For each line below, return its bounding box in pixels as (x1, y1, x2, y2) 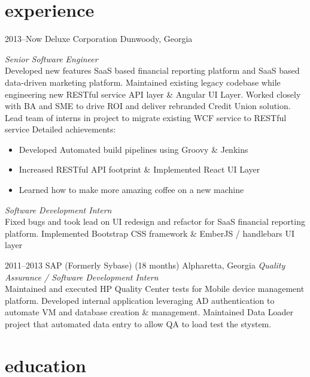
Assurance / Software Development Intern (5, 270, 159, 283)
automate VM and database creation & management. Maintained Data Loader (5, 306, 293, 318)
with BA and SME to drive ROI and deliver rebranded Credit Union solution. (5, 99, 291, 112)
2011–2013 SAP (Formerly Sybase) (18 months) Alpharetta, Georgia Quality (5, 259, 285, 272)
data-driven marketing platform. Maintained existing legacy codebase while (5, 76, 281, 88)
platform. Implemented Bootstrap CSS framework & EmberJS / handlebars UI (5, 227, 294, 239)
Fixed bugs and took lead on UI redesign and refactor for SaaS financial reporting (5, 215, 305, 228)
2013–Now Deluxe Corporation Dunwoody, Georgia (5, 32, 193, 45)
